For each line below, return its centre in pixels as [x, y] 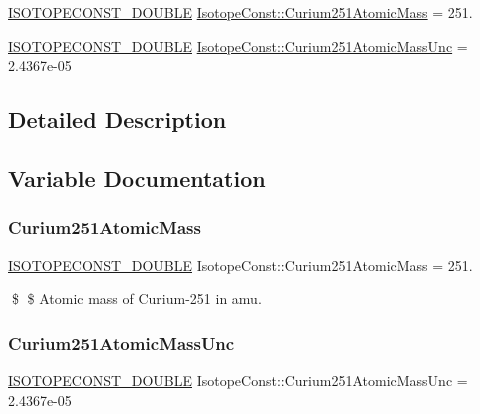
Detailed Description [117, 119]
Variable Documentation [137, 177]
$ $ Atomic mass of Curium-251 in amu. [136, 298]
